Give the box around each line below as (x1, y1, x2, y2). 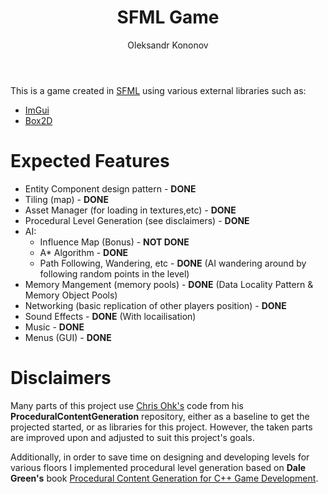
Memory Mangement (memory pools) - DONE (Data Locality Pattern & (24, 278, 314, 290)
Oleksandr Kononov (127, 39, 209, 51)
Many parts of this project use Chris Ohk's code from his (10, 399, 244, 411)
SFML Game (116, 6, 220, 29)
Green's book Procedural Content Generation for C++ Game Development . (10, 472, 319, 484)
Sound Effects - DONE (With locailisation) (24, 310, 197, 322)
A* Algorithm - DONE (39, 246, 129, 258)
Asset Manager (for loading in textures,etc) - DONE (24, 204, 237, 216)
